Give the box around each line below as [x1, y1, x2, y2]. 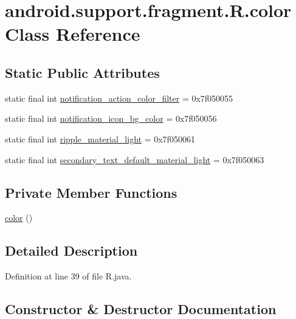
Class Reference [5, 21, 140, 46]
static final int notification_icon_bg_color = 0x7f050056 [5, 112, 217, 125]
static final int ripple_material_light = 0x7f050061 [5, 132, 195, 145]
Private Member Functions [5, 183, 177, 202]
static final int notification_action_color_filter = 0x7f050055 [5, 91, 233, 104]
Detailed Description [5, 241, 138, 260]
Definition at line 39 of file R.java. [5, 270, 132, 282]
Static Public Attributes [5, 63, 160, 82]
